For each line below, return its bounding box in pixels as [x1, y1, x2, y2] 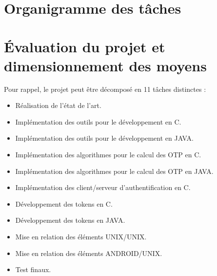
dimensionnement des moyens [4, 55, 207, 75]
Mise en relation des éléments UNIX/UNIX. [15, 232, 147, 242]
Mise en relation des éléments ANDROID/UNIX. [15, 248, 162, 258]
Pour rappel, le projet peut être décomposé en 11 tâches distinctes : [4, 84, 206, 94]
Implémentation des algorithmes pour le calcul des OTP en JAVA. [15, 166, 214, 176]
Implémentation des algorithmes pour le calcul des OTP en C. [15, 149, 201, 160]
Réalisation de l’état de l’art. [15, 100, 101, 110]
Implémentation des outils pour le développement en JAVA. [15, 133, 194, 143]
